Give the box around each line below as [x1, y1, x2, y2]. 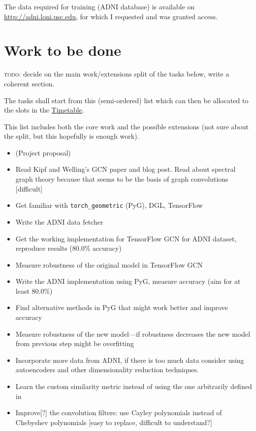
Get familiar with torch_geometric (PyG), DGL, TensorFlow [15, 200, 203, 210]
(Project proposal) [15, 147, 71, 157]
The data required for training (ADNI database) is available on [4, 1, 195, 11]
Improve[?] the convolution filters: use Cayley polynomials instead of [15, 407, 222, 418]
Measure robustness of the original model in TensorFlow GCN [15, 259, 203, 270]
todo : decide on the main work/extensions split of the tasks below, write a [4, 69, 229, 79]
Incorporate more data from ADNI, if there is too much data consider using [15, 354, 244, 365]
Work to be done [4, 40, 121, 60]
